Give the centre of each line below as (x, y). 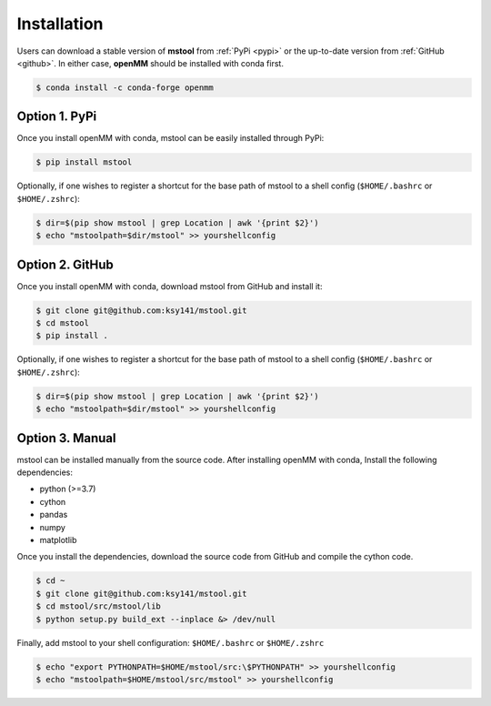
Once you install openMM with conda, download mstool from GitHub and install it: (170, 286)
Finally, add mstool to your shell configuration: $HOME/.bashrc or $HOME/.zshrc (170, 642)
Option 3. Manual (66, 438)
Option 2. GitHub (65, 264)
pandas (54, 515)
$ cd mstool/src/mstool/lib (98, 606)
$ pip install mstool (84, 162)
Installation (60, 24)
